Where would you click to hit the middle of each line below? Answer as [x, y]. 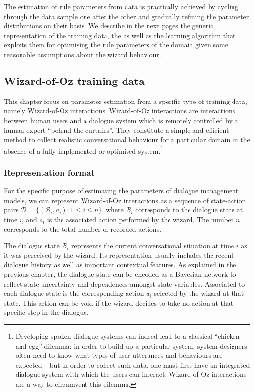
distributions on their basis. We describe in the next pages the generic [109, 26]
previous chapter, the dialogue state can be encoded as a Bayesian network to [120, 274]
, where [113, 210]
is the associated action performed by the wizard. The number [140, 219]
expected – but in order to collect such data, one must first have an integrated [133, 364]
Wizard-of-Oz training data [74, 80]
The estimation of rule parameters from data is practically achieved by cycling [121, 6]
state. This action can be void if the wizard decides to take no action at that [119, 302]
